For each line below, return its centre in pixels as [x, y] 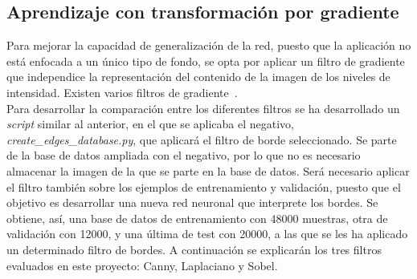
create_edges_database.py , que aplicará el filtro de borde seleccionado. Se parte [202, 139]
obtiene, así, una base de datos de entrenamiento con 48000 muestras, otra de [197, 218]
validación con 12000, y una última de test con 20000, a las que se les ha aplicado [207, 234]
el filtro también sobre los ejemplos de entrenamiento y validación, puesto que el [204, 186]
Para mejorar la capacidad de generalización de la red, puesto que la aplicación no [209, 45]
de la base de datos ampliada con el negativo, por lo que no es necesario [184, 155]
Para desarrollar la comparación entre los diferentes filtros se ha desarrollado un [203, 108]
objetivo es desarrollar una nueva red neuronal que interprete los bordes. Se [192, 202]
